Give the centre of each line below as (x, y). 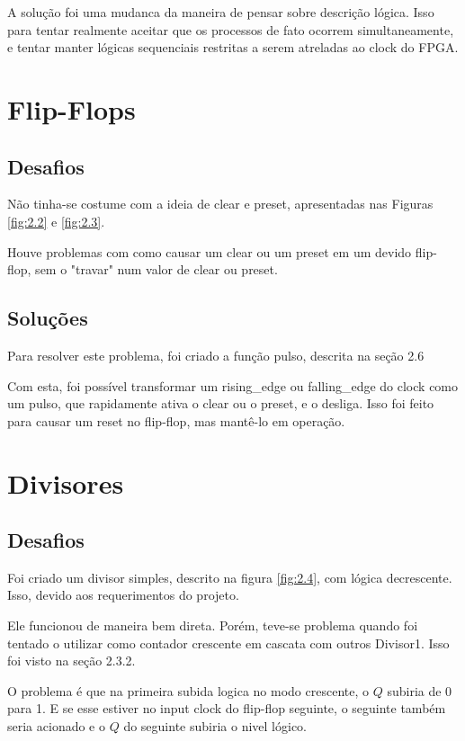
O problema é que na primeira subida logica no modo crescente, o (188, 690)
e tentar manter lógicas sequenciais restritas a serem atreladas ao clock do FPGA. (233, 47)
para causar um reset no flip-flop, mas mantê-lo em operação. (176, 420)
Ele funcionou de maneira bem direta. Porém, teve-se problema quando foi (213, 625)
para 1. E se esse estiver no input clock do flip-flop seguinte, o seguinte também (227, 708)
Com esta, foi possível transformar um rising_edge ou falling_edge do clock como (233, 385)
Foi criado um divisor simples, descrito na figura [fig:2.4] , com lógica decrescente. (230, 577)
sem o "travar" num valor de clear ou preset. (156, 269)
